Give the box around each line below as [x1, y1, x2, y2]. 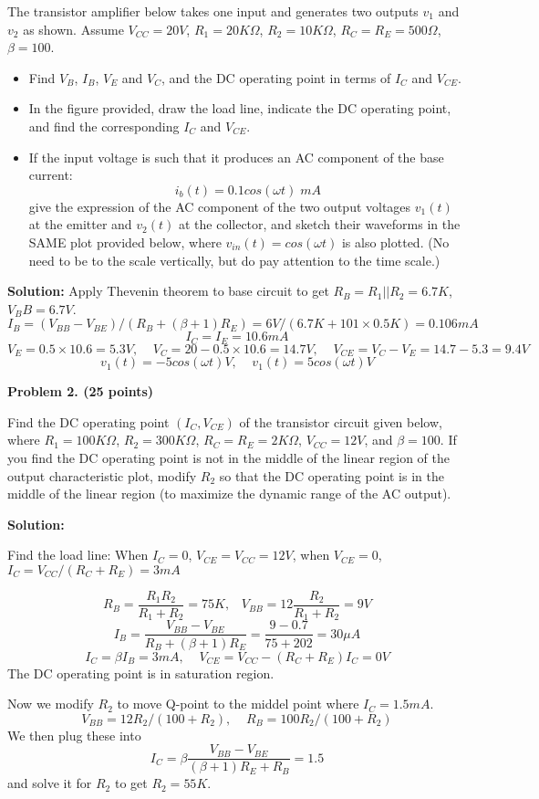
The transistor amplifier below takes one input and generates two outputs [7, 2, 419, 20]
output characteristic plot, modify [7, 466, 197, 485]
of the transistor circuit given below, [239, 412, 442, 431]
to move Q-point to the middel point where [117, 694, 359, 713]
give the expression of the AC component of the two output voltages [28, 196, 411, 216]
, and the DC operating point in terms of [161, 68, 391, 87]
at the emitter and [28, 215, 132, 234]
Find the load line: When [7, 545, 149, 564]
